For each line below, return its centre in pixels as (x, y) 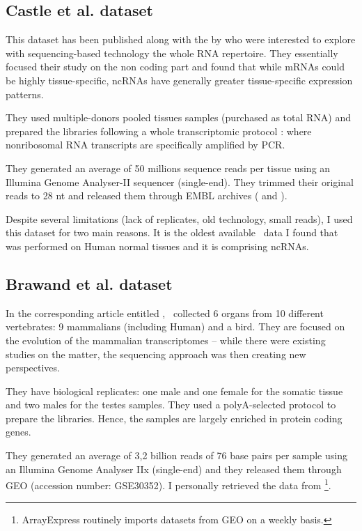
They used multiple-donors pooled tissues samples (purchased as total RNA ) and (179, 117)
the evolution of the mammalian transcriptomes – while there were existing (166, 340)
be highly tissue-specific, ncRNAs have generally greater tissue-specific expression (179, 80)
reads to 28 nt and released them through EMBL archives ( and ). (147, 195)
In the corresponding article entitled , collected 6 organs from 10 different (165, 313)
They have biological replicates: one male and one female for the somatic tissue (174, 391)
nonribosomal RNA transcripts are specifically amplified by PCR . (145, 145)
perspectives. (33, 368)
